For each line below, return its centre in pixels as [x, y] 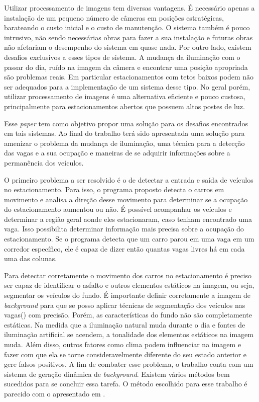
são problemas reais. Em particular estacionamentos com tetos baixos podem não [129, 77]
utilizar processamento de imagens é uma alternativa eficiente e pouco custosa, [125, 96]
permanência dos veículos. [44, 162]
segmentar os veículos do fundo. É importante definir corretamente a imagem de [127, 295]
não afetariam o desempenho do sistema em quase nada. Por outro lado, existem [128, 47]
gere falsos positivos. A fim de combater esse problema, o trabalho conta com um [129, 364]
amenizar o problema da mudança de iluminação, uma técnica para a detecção [124, 143]
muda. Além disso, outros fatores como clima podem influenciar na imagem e [123, 344]
